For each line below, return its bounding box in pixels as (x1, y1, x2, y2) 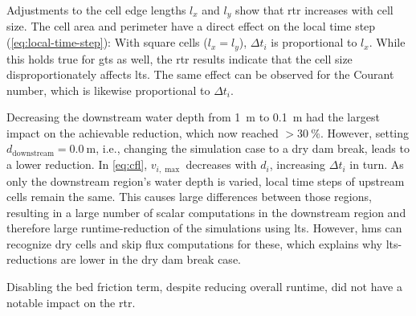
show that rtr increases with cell (235, 2, 394, 18)
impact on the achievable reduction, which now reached (6, 124, 279, 141)
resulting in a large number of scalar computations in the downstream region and (6, 203, 406, 220)
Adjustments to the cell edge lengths (6, 2, 186, 18)
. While (369, 34, 406, 51)
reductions (6, 251, 58, 268)
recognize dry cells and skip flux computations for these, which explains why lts (6, 235, 398, 252)
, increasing (269, 156, 326, 173)
